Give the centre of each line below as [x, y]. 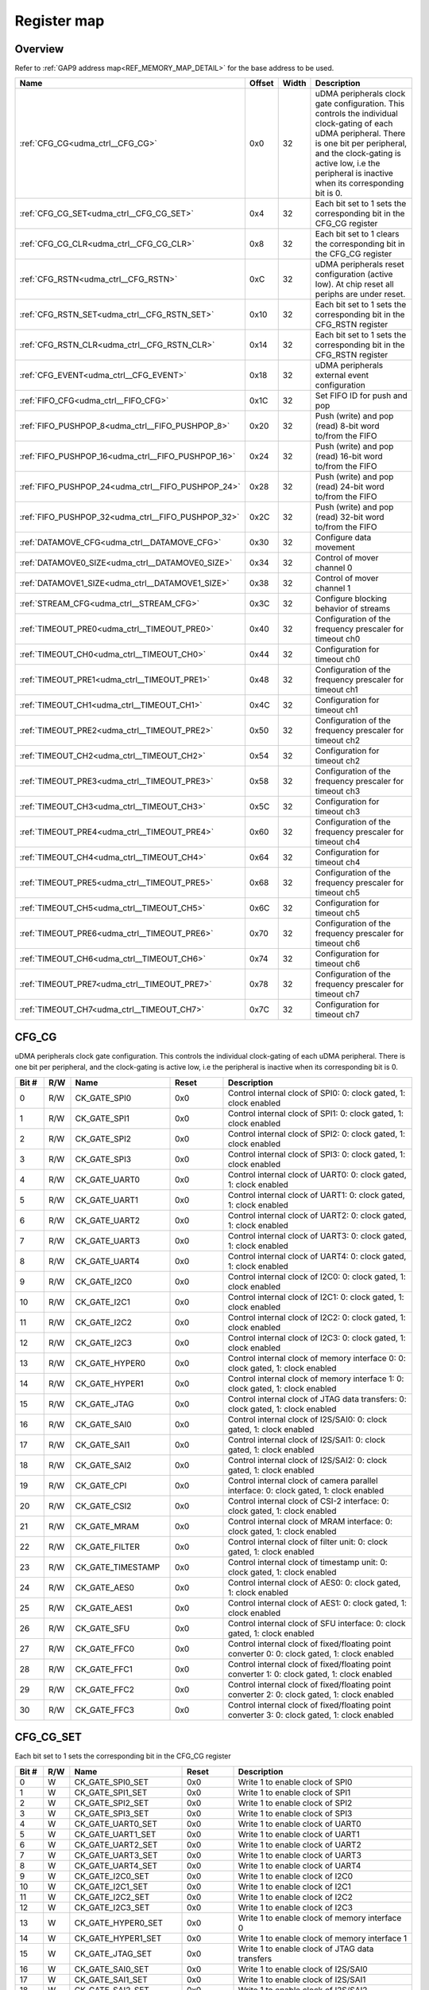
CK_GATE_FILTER [108, 1547]
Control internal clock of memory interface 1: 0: [316, 1379]
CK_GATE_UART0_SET [116, 1824]
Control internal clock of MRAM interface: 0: [310, 1521]
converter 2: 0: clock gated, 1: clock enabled [311, 1694]
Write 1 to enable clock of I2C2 [295, 1897]
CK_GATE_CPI [101, 1485]
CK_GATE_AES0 [105, 1587]
